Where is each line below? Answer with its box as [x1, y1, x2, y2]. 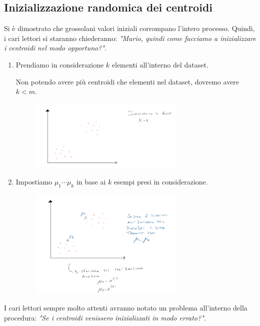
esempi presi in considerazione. [113, 176, 208, 186]
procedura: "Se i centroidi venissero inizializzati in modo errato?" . [4, 312, 206, 323]
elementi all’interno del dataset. [111, 59, 208, 69]
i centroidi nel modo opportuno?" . [4, 42, 106, 53]
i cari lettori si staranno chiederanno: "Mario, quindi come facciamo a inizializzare [4, 32, 256, 43]
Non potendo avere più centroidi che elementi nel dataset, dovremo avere [15, 76, 239, 86]
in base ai [76, 176, 106, 186]
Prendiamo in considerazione [15, 59, 104, 69]
